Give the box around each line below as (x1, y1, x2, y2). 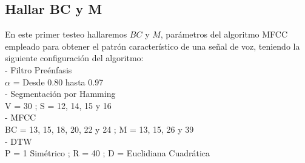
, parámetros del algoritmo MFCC (160, 28, 288, 41)
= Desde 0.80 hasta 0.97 (13, 75, 104, 88)
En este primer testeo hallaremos (5, 28, 127, 41)
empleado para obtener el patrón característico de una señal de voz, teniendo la (5, 39, 300, 52)
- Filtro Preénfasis (5, 63, 72, 76)
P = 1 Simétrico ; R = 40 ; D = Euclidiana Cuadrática (5, 147, 210, 159)
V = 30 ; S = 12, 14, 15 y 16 (5, 99, 112, 111)
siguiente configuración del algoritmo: (5, 52, 144, 64)
